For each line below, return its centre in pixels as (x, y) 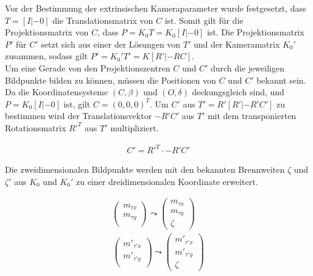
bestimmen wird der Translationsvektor (79, 116)
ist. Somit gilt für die (204, 20)
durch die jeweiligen (247, 67)
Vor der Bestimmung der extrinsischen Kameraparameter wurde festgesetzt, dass (156, 8)
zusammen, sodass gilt (47, 56)
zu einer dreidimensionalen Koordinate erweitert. (167, 181)
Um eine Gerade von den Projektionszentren (88, 67)
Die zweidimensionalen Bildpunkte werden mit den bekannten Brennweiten (145, 169)
